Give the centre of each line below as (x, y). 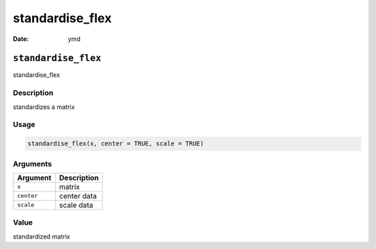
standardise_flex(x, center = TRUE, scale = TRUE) (116, 144)
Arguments (32, 164)
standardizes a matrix (44, 107)
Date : (21, 39)
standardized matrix (41, 237)
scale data (76, 205)
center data (78, 196)
